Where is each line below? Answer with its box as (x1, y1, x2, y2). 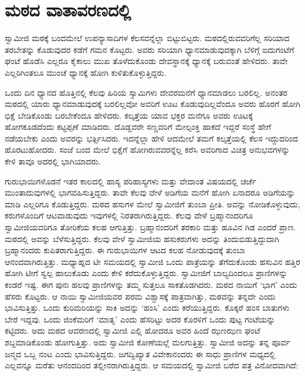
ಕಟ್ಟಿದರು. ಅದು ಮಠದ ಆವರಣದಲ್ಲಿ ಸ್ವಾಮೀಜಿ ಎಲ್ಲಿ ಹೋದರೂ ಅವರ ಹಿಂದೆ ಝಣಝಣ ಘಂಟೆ (5, 324, 260, 337)
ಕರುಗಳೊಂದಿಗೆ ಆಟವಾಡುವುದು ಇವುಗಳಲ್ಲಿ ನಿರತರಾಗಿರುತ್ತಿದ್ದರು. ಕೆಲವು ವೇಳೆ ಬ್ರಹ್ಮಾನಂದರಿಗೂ (5, 209, 253, 221)
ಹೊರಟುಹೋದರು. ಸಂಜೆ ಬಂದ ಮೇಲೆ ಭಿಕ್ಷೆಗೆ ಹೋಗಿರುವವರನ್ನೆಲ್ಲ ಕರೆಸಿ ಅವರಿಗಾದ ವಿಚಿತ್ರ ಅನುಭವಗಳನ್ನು (5, 143, 290, 156)
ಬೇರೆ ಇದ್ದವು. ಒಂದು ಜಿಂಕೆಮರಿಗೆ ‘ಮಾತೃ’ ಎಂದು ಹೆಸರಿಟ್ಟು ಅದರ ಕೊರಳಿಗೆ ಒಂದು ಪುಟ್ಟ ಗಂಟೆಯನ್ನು (5, 313, 276, 325)
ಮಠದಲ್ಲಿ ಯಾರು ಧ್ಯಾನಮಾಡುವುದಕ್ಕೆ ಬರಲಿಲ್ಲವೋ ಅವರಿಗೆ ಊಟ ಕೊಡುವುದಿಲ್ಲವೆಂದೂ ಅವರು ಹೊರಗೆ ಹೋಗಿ (5, 98, 300, 110)
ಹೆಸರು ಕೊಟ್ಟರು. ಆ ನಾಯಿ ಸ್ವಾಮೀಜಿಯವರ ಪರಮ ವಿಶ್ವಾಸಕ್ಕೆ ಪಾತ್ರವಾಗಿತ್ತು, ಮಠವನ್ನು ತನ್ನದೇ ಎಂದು (5, 290, 276, 302)
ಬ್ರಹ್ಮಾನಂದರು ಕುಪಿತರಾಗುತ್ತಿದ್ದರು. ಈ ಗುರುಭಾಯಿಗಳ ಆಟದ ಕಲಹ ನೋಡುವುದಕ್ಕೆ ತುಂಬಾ (5, 244, 245, 256)
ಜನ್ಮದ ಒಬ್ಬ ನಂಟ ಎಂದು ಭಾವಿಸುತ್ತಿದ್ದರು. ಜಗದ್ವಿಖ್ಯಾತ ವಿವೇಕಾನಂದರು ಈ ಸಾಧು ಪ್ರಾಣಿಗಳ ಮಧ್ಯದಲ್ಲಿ (5, 347, 276, 360)
